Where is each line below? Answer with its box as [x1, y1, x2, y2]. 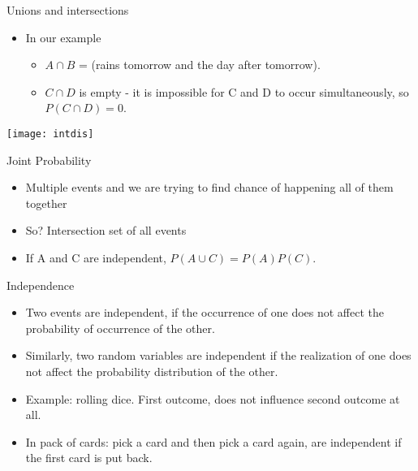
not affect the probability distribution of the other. [25, 362, 278, 379]
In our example [25, 28, 101, 45]
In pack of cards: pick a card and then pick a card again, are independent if [25, 433, 402, 450]
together [25, 194, 67, 211]
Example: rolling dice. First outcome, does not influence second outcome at [25, 390, 400, 407]
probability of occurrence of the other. [25, 319, 215, 336]
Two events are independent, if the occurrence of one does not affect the [25, 304, 385, 321]
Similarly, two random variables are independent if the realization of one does [25, 347, 412, 364]
